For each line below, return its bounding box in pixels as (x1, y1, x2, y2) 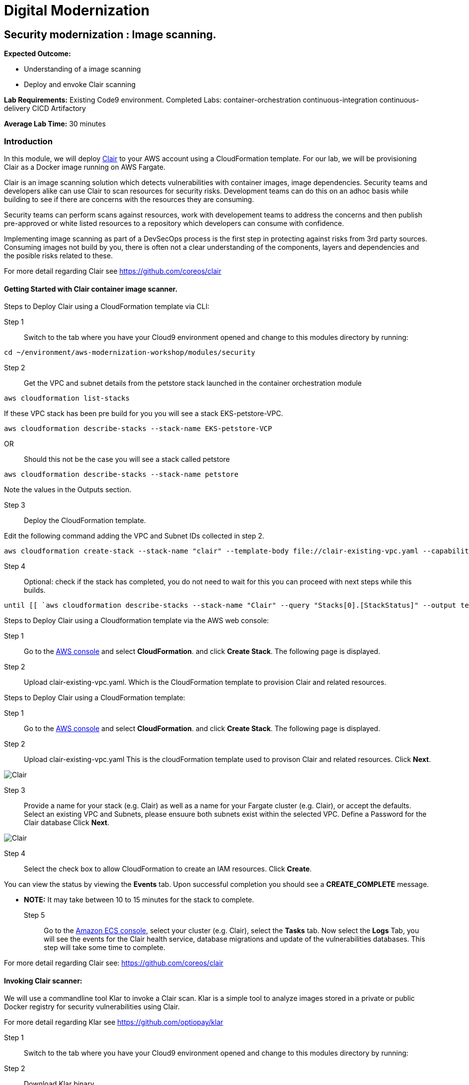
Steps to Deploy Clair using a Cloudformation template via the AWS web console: (4, 616, 269, 625)
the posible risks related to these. (4, 251, 113, 260)
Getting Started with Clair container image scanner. (4, 284, 178, 293)
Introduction (4, 136, 53, 146)
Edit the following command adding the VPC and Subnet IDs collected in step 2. (4, 532, 264, 541)
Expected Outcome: (4, 49, 71, 58)
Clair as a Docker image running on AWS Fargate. (4, 162, 165, 171)
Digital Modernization (4, 2, 150, 19)
